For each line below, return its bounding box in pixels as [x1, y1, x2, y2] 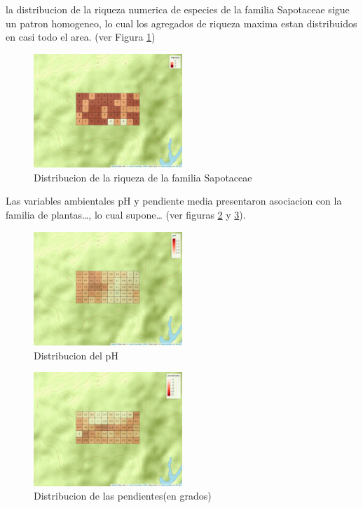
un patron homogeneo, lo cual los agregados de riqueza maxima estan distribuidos [6, 15, 357, 30]
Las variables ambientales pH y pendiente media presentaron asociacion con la [6, 193, 342, 208]
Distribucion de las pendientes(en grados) [34, 488, 212, 503]
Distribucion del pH [34, 348, 118, 362]
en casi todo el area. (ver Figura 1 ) [6, 29, 156, 44]
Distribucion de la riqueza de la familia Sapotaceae [34, 170, 252, 184]
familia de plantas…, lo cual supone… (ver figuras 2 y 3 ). [6, 207, 246, 221]
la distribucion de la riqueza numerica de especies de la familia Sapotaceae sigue [6, 2, 350, 16]
